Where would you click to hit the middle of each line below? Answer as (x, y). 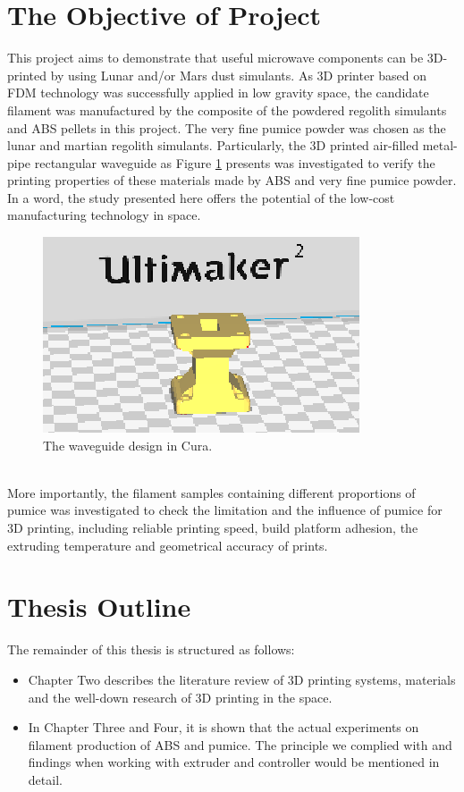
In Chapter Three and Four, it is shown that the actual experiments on (224, 727)
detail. (45, 779)
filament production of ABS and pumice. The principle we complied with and (240, 744)
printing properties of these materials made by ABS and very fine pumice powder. (232, 180)
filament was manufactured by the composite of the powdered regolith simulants (227, 110)
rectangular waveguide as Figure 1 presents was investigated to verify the (235, 162)
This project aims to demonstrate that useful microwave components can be (215, 58)
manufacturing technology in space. (104, 215)
